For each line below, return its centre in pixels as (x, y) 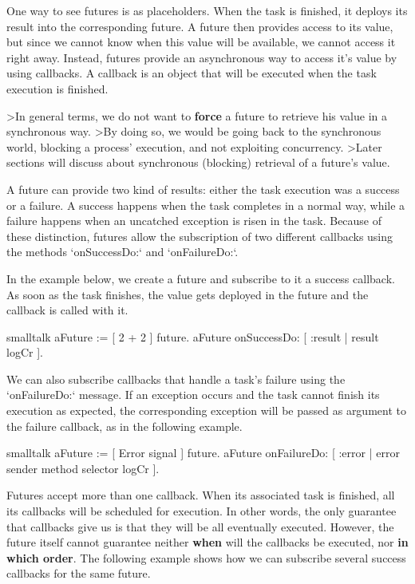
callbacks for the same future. (79, 573)
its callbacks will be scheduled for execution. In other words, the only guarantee (202, 511)
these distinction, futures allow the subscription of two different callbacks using (200, 236)
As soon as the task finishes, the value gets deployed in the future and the (188, 294)
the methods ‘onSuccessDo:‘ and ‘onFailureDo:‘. (123, 252)
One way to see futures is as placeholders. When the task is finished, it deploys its (207, 10)
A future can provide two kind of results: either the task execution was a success (203, 189)
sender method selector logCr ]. (83, 468)
